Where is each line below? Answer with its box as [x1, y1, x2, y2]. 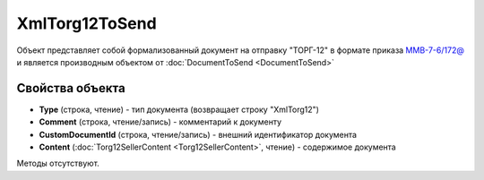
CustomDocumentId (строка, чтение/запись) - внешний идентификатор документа [39, 129, 358, 140]
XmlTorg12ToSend [16, 13, 157, 33]
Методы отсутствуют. [16, 158, 100, 169]
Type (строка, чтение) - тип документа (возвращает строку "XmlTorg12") [39, 104, 320, 115]
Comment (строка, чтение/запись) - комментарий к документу [39, 116, 282, 127]
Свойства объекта [16, 81, 125, 96]
